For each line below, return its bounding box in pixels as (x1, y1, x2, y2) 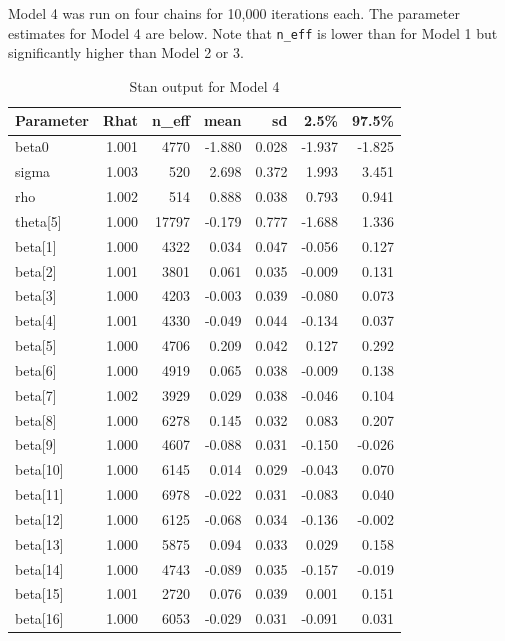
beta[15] (15, 583, 64, 604)
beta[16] (15, 608, 64, 629)
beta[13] (15, 533, 64, 554)
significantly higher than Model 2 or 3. (8, 42, 244, 63)
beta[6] (15, 359, 57, 380)
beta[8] (15, 409, 57, 430)
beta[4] (15, 310, 57, 331)
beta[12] (15, 508, 64, 529)
